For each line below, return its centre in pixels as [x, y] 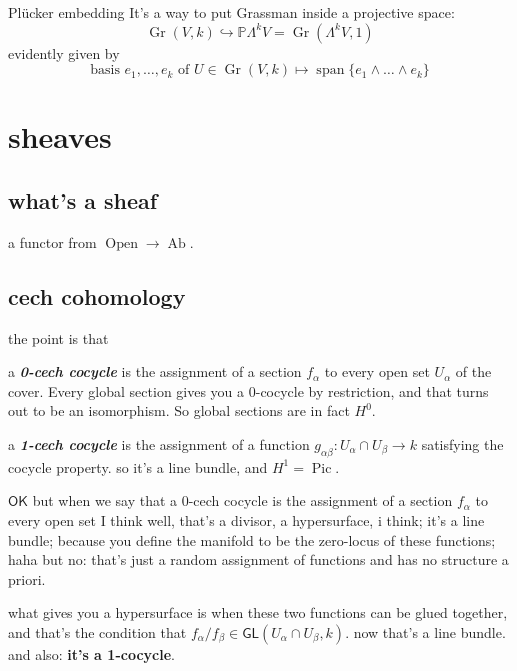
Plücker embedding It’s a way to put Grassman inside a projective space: [231, 12]
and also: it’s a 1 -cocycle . [91, 653]
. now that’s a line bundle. [425, 631]
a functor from [52, 241]
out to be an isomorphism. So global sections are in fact [179, 410]
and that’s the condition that [97, 631]
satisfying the [462, 443]
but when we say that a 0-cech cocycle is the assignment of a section [242, 500]
